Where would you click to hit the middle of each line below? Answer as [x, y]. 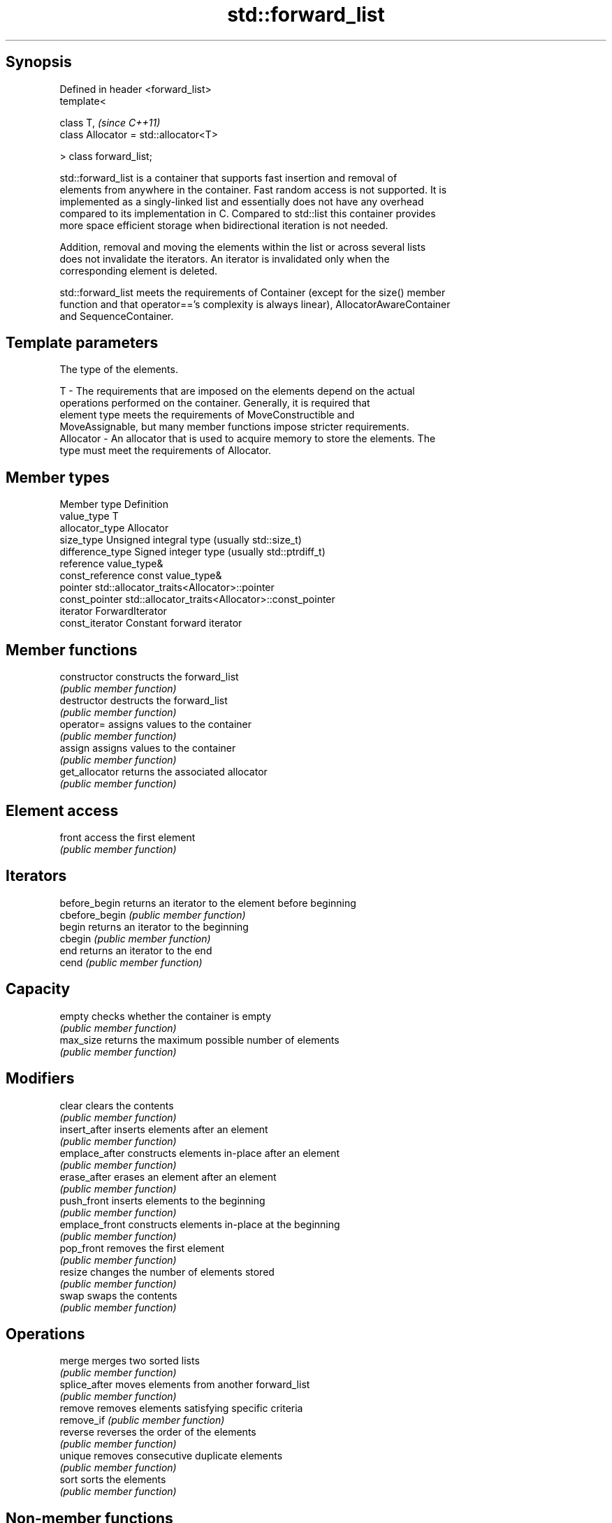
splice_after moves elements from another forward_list [185, 1385]
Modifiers [40, 1079]
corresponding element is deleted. [139, 270]
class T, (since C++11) [110, 122]
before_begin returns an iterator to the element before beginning [208, 903]
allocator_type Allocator [114, 528]
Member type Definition [114, 504]
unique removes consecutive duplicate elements [171, 1456]
